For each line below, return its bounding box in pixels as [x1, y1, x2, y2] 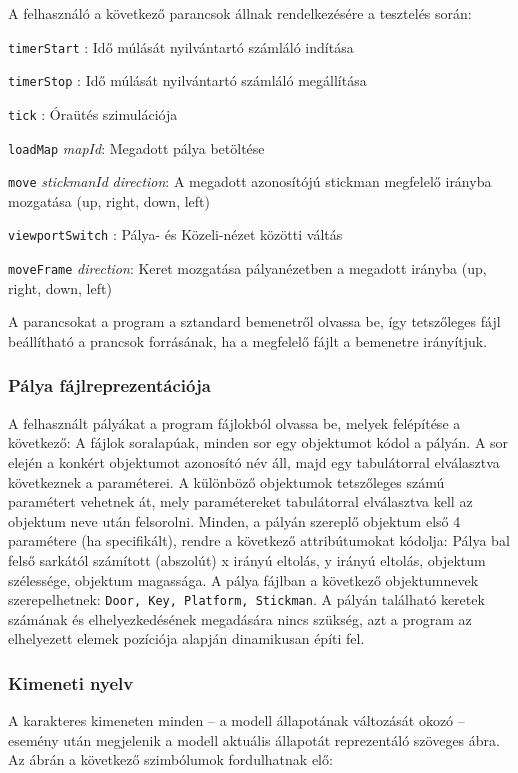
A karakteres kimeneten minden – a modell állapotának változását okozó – [8, 710, 465, 731]
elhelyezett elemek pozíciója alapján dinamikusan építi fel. [8, 628, 365, 649]
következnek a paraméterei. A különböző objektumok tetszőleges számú [8, 471, 445, 492]
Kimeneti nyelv [8, 670, 134, 695]
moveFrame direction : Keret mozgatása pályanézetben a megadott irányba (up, [8, 258, 487, 279]
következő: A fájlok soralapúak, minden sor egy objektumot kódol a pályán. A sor [8, 432, 509, 453]
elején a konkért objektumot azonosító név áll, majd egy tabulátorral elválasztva [8, 451, 500, 472]
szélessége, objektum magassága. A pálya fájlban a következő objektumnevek [8, 569, 479, 590]
